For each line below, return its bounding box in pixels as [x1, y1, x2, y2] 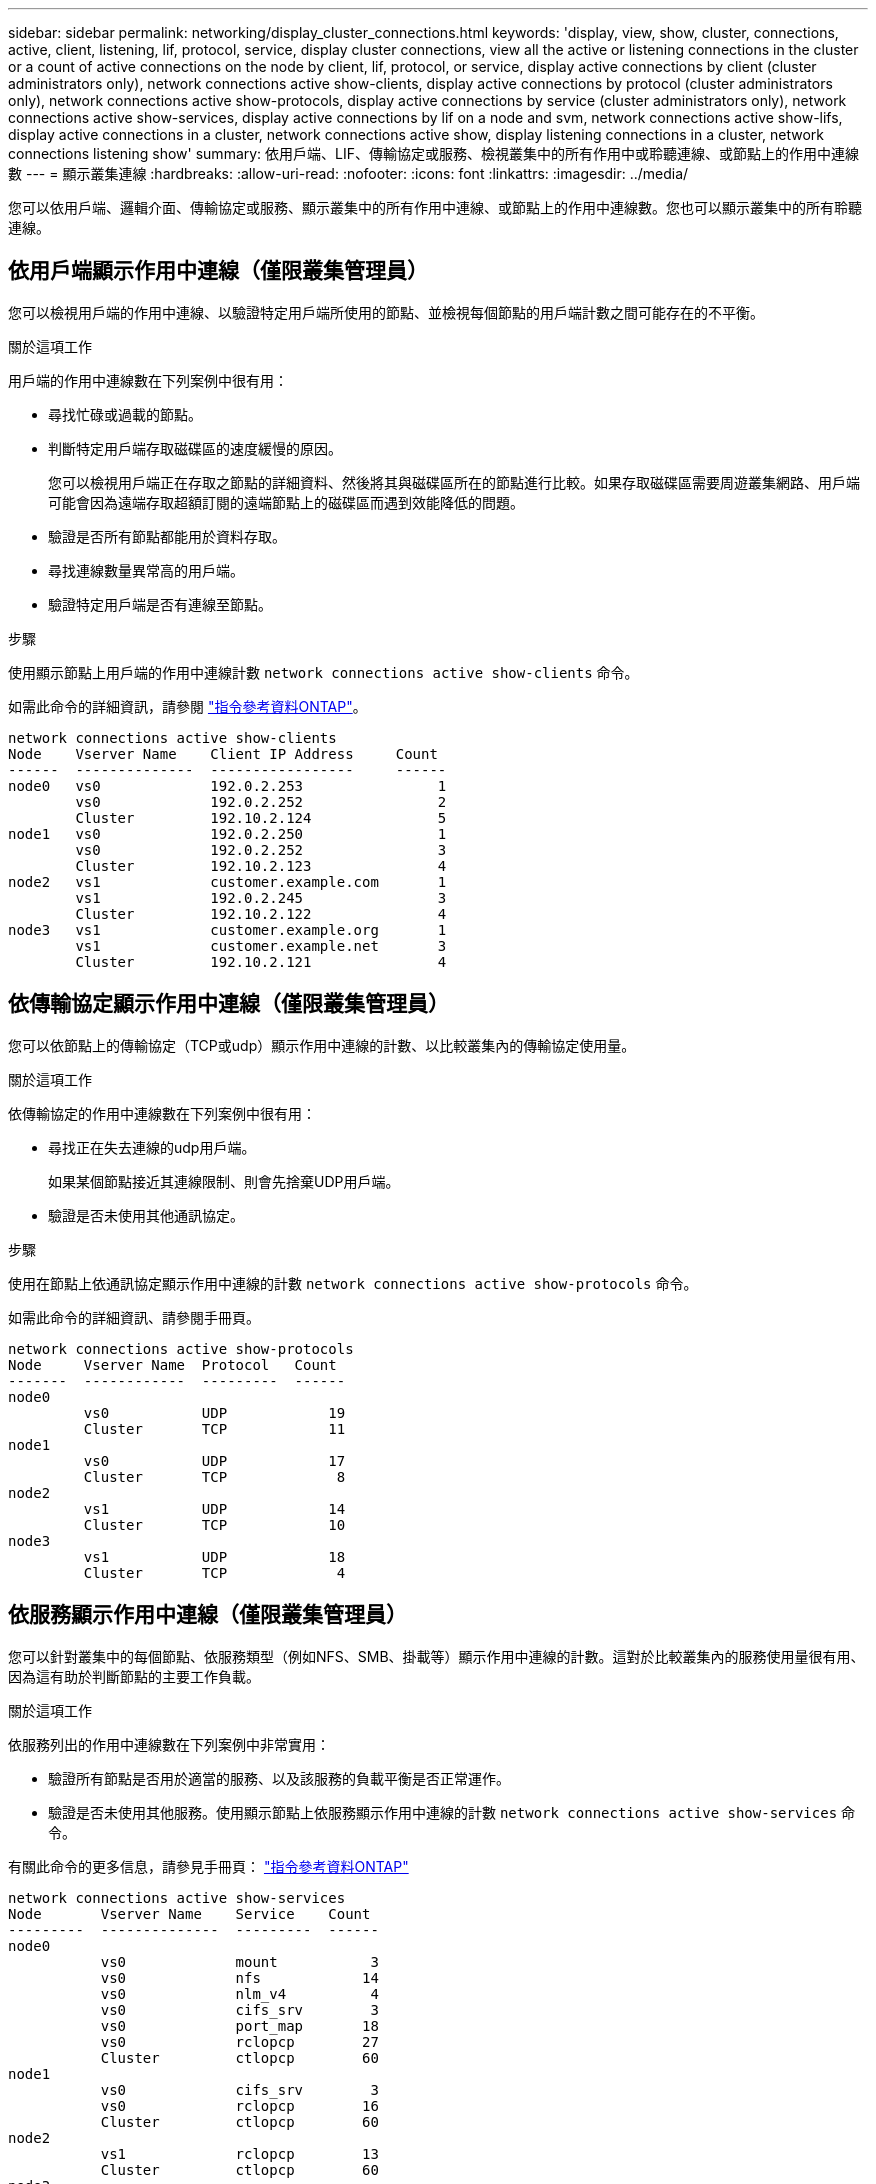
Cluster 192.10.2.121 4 [75, 953, 447, 970]
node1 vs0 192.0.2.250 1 [8, 825, 447, 842]
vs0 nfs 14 [100, 1969, 379, 1986]
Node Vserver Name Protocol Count [8, 1356, 337, 1373]
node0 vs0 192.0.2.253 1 [8, 777, 447, 794]
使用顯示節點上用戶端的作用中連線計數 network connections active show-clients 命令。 [8, 663, 639, 681]
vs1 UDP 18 [83, 1548, 346, 1565]
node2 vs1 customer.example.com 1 [8, 873, 447, 890]
